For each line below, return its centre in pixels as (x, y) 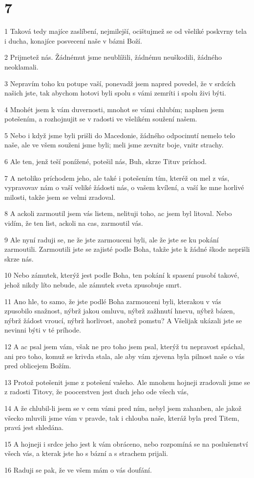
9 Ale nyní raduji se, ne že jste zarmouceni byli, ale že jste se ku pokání (112, 239)
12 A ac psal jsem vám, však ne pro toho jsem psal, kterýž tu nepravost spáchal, (125, 346)
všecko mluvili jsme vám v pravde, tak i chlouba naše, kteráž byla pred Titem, (122, 418)
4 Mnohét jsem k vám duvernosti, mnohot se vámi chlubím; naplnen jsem (114, 109)
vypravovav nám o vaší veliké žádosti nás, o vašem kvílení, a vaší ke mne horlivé (124, 187)
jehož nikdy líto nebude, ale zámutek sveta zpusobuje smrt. (93, 285)
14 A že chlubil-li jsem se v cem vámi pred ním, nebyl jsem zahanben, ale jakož (123, 408)
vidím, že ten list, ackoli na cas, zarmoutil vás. (74, 223)
